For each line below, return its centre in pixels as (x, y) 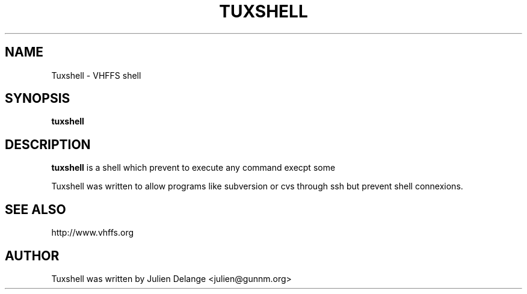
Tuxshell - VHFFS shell (96, 75)
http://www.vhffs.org (93, 233)
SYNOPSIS (38, 99)
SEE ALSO (35, 209)
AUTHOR (32, 256)
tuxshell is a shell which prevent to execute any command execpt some (193, 168)
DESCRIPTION (48, 144)
